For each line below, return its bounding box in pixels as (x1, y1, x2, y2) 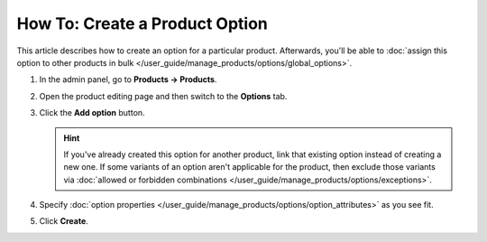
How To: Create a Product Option (16, 14, 268, 33)
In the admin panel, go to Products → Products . (39, 74, 217, 85)
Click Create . (39, 216, 89, 227)
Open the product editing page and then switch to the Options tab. (39, 90, 288, 101)
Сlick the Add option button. (39, 107, 145, 118)
